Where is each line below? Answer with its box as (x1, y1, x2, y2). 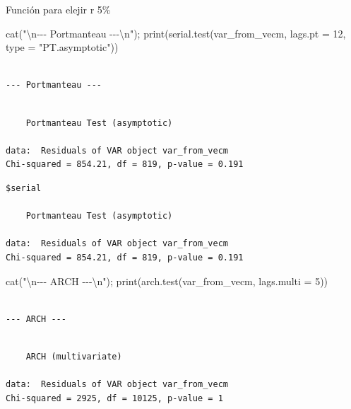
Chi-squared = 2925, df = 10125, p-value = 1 (6, 393, 223, 403)
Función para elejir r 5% (6, 2, 111, 16)
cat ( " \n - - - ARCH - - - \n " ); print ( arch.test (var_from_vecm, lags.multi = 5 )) (6, 273, 328, 288)
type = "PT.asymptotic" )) (6, 40, 119, 54)
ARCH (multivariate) (25, 351, 122, 362)
